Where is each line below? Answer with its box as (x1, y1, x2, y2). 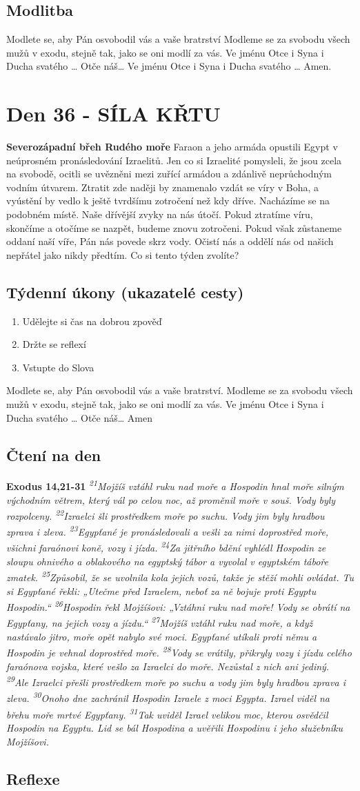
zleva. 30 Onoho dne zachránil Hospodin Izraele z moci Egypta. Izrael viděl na (6, 689, 330, 705)
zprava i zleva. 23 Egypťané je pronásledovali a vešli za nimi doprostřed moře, (6, 523, 329, 539)
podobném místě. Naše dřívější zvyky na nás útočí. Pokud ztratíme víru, (6, 207, 313, 222)
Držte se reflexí (22, 337, 86, 351)
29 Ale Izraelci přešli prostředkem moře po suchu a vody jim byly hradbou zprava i (6, 673, 346, 690)
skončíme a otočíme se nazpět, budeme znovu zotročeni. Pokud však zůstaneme (6, 220, 342, 235)
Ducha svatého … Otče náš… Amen (6, 410, 152, 424)
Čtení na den (6, 444, 101, 465)
